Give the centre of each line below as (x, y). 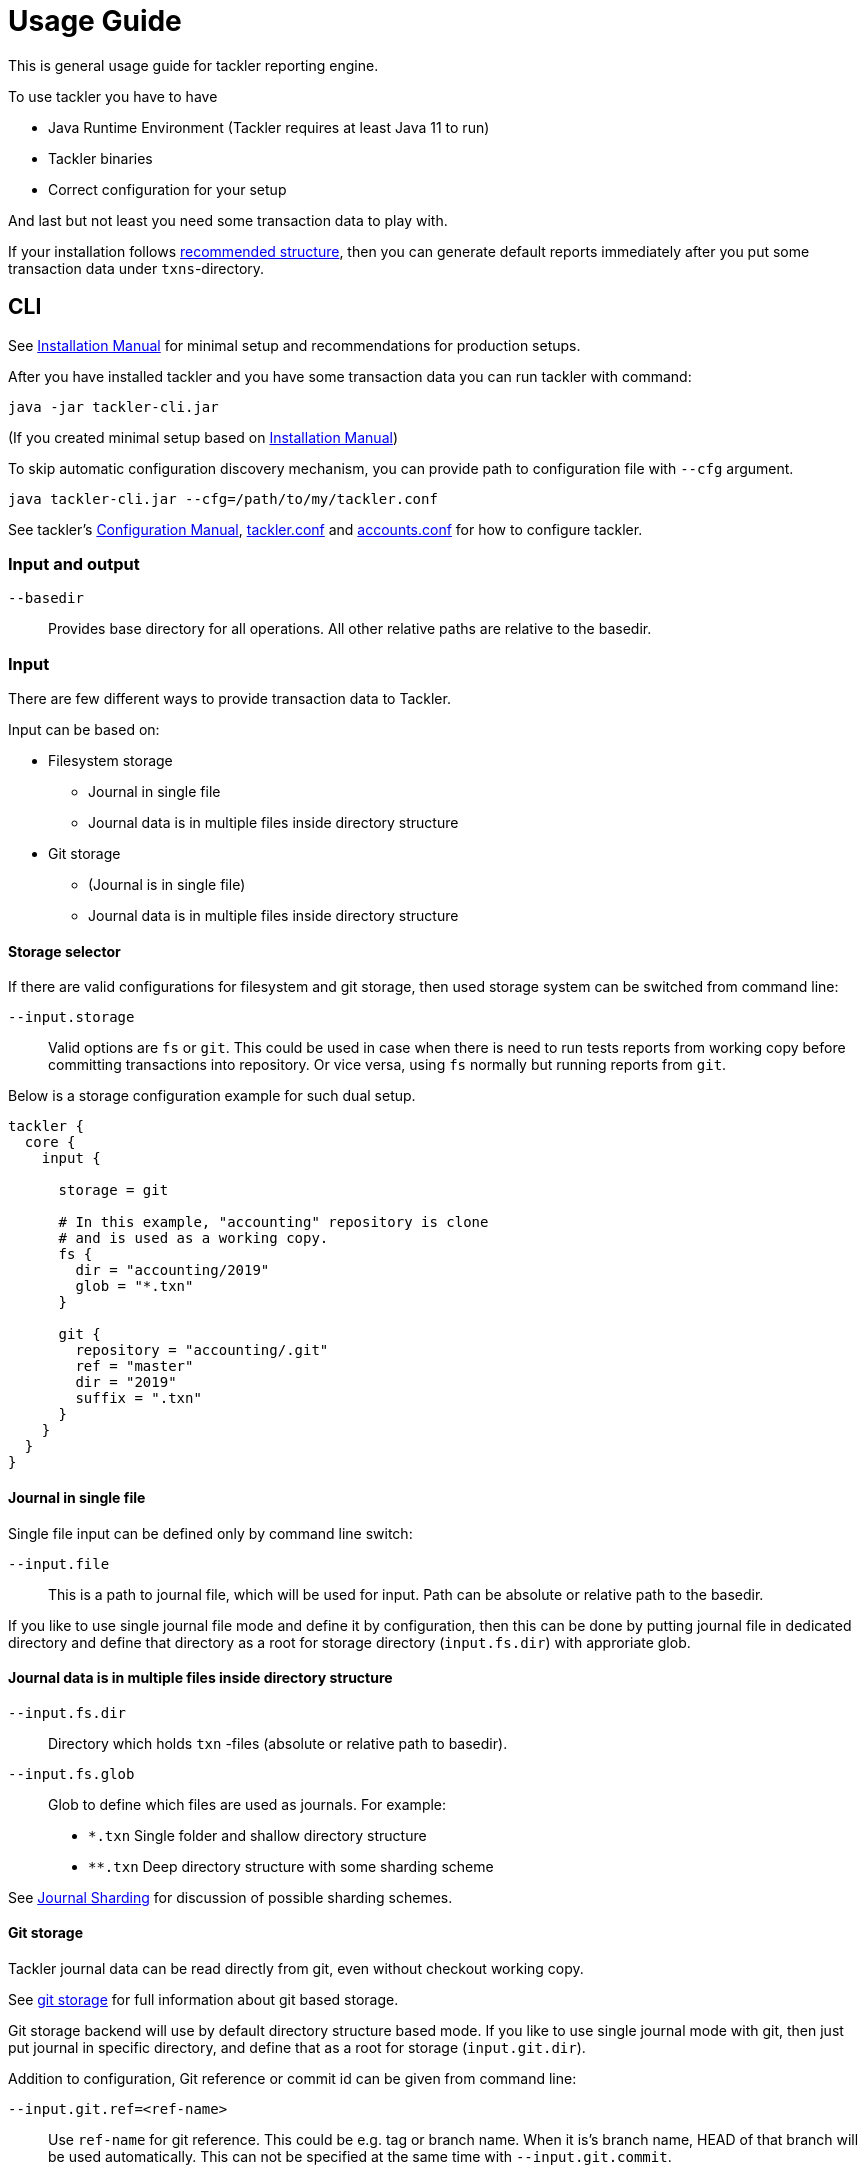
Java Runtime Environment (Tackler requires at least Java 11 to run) (269, 127)
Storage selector (64, 951)
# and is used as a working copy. (193, 1238)
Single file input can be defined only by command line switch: (210, 1533)
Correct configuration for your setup (167, 189)
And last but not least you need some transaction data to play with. (228, 220)
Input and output (74, 563)
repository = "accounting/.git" (202, 1350)
